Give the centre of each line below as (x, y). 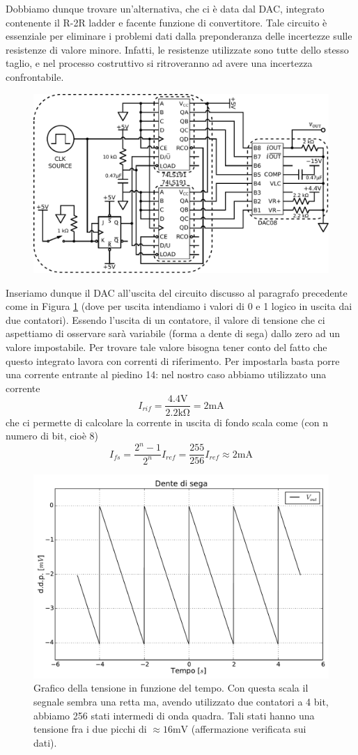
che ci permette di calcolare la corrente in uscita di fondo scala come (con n (167, 422)
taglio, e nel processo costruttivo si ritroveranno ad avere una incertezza (159, 63)
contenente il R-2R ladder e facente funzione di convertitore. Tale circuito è (166, 22)
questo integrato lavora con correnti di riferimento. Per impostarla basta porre (173, 360)
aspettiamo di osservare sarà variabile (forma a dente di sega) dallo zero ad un (173, 333)
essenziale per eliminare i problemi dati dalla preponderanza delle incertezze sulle (179, 36)
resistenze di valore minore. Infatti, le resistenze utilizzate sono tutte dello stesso (177, 49)
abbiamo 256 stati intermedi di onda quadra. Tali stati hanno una (174, 715)
